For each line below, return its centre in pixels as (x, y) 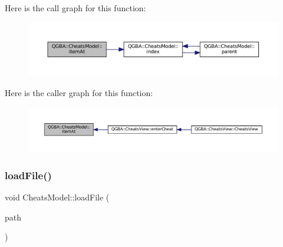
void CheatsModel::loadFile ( (57, 197)
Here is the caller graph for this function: (79, 93)
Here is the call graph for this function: (75, 8)
